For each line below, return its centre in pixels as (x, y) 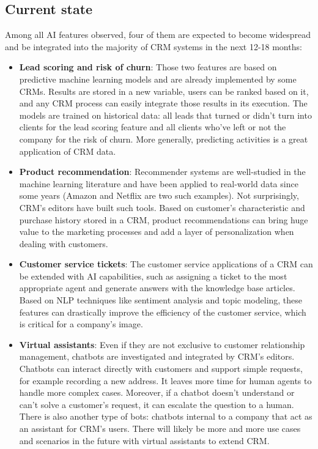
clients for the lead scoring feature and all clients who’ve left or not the (153, 127)
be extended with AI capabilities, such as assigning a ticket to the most (153, 276)
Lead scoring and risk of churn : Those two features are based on (148, 67)
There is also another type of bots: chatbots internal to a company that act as (166, 416)
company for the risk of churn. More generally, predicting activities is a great (164, 139)
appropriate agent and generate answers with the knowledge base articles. (157, 288)
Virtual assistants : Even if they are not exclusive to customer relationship (162, 344)
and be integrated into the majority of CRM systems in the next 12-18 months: (153, 46)
